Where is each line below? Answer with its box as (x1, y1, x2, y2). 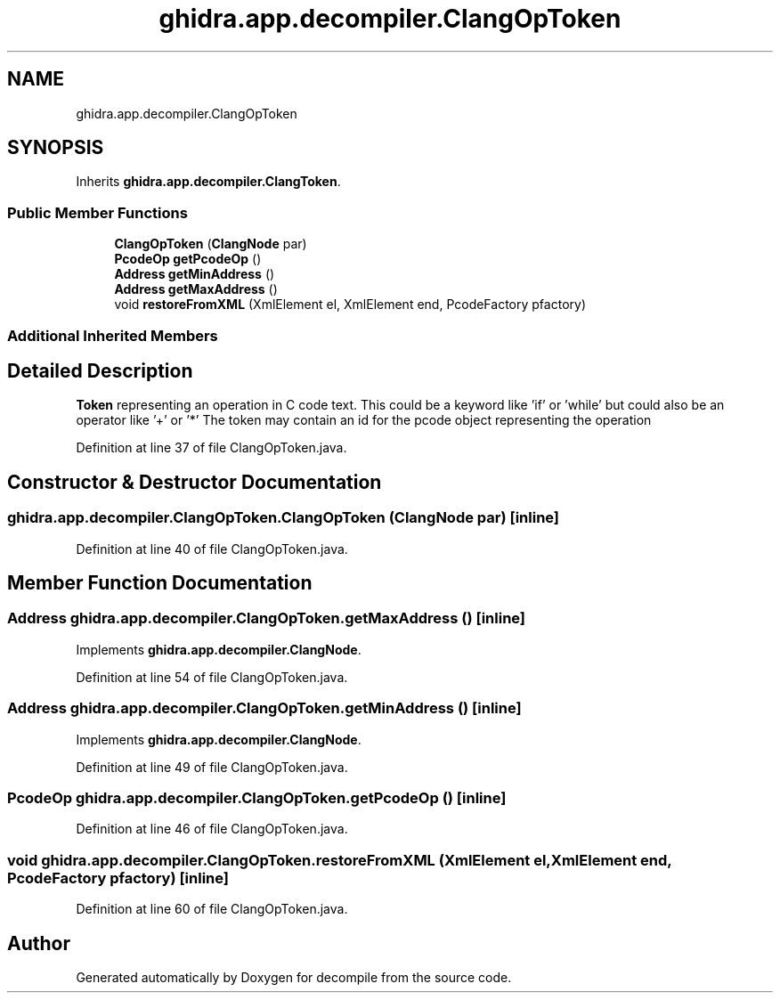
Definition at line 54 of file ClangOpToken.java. (76, 669, 348, 685)
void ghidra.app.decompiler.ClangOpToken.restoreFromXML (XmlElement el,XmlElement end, (7, 850, 672, 869)
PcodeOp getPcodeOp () (114, 251, 262, 267)
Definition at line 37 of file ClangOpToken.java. (76, 440, 347, 456)
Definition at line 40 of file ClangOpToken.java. (76, 541, 348, 557)
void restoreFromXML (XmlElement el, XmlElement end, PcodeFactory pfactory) (114, 297, 586, 313)
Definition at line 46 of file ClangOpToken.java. (76, 821, 348, 837)
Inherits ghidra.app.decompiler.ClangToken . (76, 174, 341, 190)
